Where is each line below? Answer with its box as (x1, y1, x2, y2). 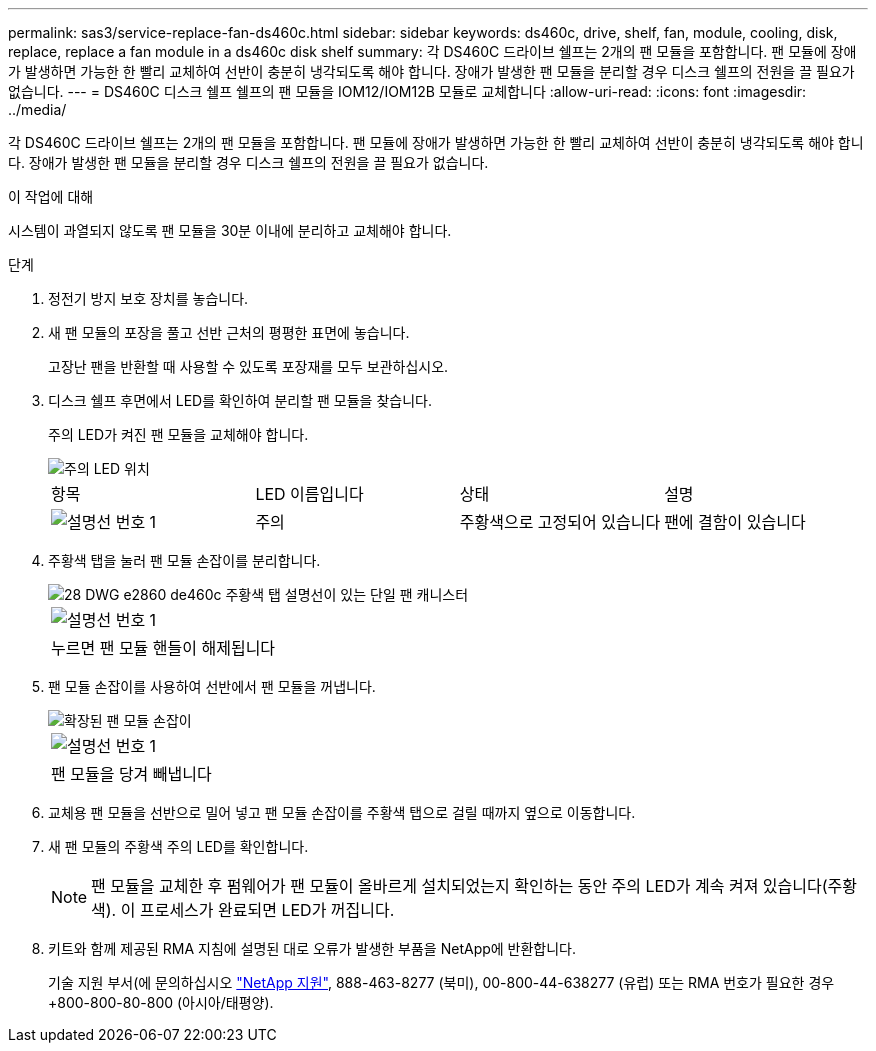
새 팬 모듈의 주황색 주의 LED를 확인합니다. (48, 838, 309, 855)
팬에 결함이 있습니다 (664, 512, 806, 532)
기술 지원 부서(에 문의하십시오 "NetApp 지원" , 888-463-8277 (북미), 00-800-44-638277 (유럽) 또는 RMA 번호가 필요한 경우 (48, 974, 835, 991)
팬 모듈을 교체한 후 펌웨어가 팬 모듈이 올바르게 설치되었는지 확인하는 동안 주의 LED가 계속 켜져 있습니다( (91, 876, 828, 896)
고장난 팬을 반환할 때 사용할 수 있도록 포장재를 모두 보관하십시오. (48, 358, 449, 375)
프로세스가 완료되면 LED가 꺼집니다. (139, 900, 395, 920)
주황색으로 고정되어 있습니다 (459, 512, 661, 532)
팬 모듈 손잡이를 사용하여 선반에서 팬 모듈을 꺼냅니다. (48, 678, 376, 695)
